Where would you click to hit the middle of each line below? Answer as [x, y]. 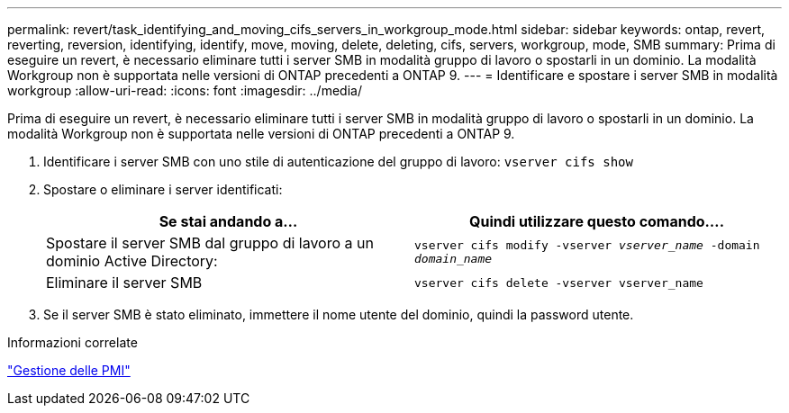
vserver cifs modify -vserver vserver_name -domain [587, 245]
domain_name [453, 259]
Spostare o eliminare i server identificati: [163, 189]
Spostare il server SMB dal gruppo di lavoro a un [210, 243]
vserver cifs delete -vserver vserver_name [559, 283]
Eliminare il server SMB [124, 283]
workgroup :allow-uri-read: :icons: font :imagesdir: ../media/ [185, 90]
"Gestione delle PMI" [69, 370]
